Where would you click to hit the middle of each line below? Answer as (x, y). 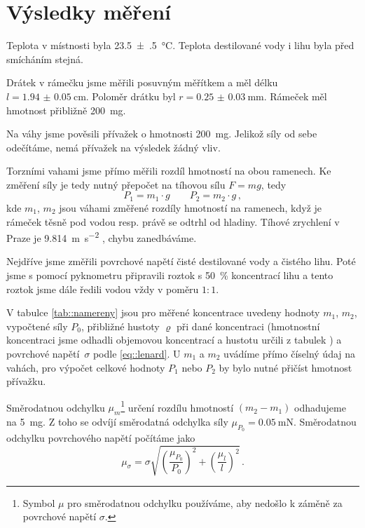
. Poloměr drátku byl (131, 96)
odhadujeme (320, 407)
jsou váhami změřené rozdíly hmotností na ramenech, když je (191, 207)
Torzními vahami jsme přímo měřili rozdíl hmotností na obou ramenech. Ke (169, 171)
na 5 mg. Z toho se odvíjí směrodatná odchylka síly (117, 422)
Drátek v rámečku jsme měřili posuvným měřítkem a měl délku (142, 82)
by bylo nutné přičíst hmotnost (285, 367)
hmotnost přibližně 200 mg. (66, 110)
